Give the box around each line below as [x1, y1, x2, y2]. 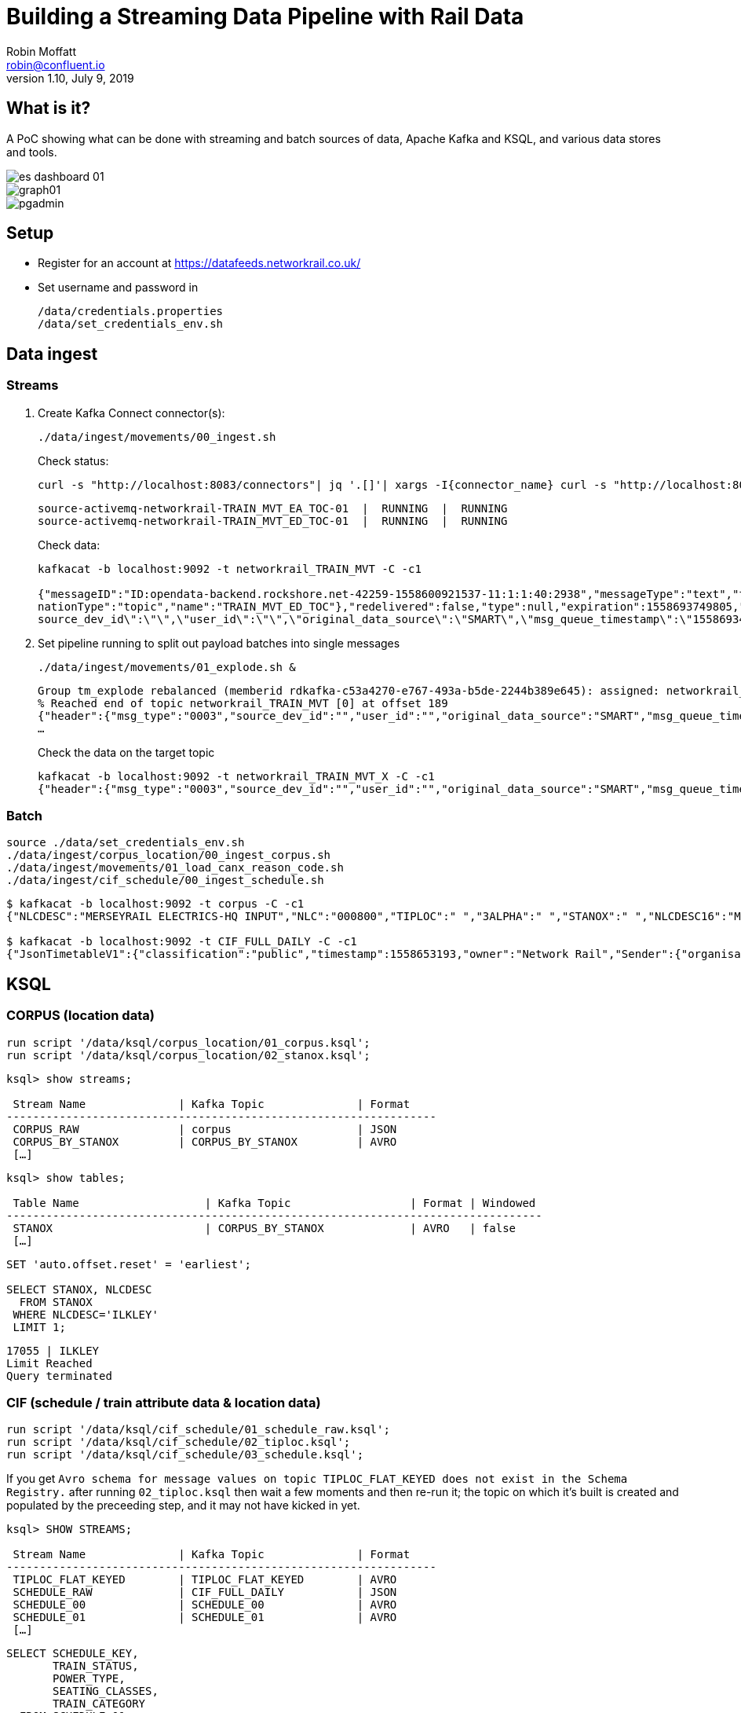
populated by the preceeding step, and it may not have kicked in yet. [6, 1498, 360, 1513]
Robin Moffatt [6, 44, 77, 58]
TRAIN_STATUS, [53, 1660, 139, 1673]
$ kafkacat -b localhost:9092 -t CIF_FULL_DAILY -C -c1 [6, 935, 357, 948]
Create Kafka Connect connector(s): [38, 405, 225, 420]
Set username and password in [38, 281, 199, 295]
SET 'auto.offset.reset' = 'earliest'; [6, 1257, 251, 1271]
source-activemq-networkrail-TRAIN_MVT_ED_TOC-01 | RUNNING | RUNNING [38, 514, 508, 527]
